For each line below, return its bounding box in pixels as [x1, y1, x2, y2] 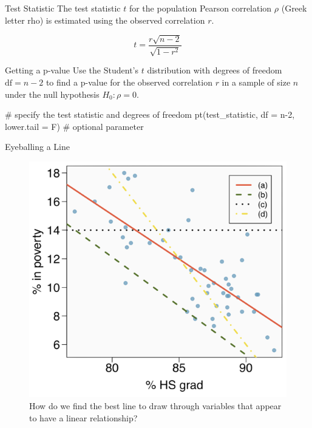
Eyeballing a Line [5, 140, 70, 153]
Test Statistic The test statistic [5, 2, 121, 14]
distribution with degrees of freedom [147, 64, 282, 76]
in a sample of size [222, 76, 291, 89]
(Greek [281, 2, 307, 14]
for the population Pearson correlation [129, 2, 272, 14]
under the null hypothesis [5, 87, 100, 100]
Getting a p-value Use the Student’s [5, 64, 138, 76]
